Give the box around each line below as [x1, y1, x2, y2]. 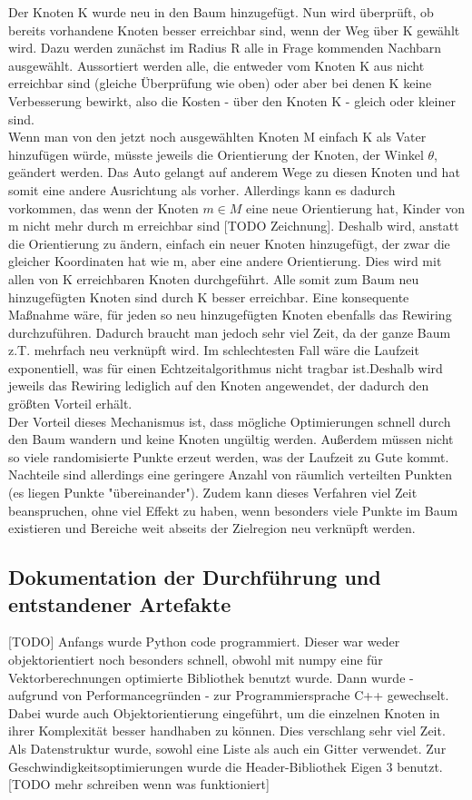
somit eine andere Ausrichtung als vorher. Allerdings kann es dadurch [8, 180, 396, 199]
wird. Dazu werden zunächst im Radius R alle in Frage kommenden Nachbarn [8, 38, 442, 57]
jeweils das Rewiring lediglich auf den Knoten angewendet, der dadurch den [8, 376, 429, 395]
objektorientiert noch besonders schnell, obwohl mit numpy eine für [8, 650, 383, 668]
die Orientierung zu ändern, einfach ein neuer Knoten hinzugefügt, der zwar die [8, 233, 450, 252]
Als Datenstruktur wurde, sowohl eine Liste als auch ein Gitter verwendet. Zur [8, 738, 447, 757]
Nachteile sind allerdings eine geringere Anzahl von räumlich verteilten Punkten [8, 465, 453, 484]
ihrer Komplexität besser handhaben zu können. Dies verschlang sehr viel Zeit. [8, 721, 446, 740]
